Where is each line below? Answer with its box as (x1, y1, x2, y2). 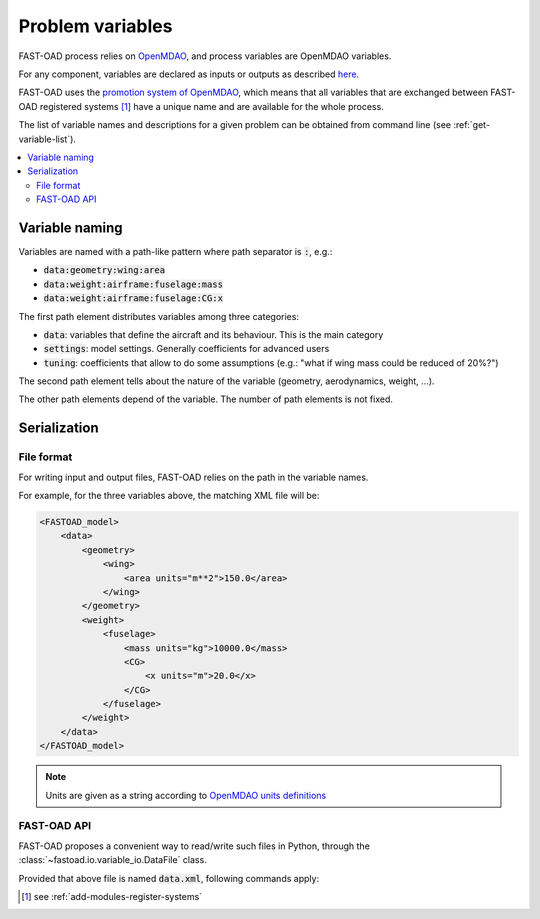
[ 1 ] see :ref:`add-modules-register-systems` (21, 890, 203, 902)
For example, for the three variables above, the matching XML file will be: (18, 490, 320, 502)
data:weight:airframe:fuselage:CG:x (43, 293, 224, 304)
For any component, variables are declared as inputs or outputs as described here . (18, 68, 360, 80)
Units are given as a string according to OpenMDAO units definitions (45, 789, 327, 801)
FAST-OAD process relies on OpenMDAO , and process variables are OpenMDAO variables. (18, 50, 392, 62)
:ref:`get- (453, 119, 490, 131)
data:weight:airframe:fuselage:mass (43, 278, 224, 290)
